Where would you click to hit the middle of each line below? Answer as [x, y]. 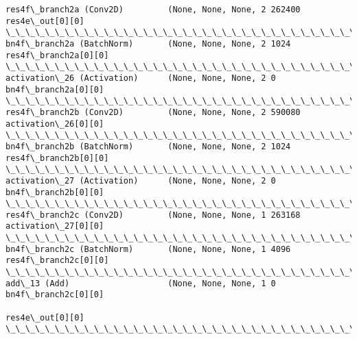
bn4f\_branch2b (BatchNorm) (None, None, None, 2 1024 [148, 146]
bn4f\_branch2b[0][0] [55, 192]
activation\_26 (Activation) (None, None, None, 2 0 [141, 78]
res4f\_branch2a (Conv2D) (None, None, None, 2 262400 [153, 10]
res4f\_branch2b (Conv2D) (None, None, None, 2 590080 [153, 112]
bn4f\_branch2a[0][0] [55, 89]
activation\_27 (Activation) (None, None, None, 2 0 [141, 180]
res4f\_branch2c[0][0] [57, 261]
